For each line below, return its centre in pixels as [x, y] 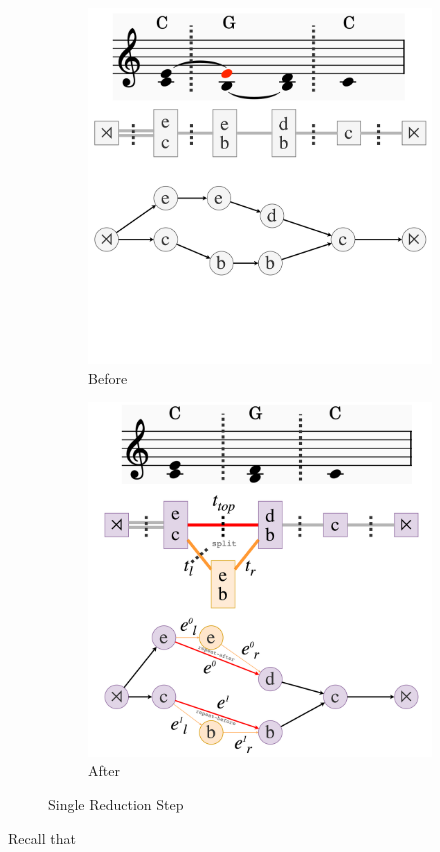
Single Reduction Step [116, 803]
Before [108, 377]
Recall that [42, 837]
